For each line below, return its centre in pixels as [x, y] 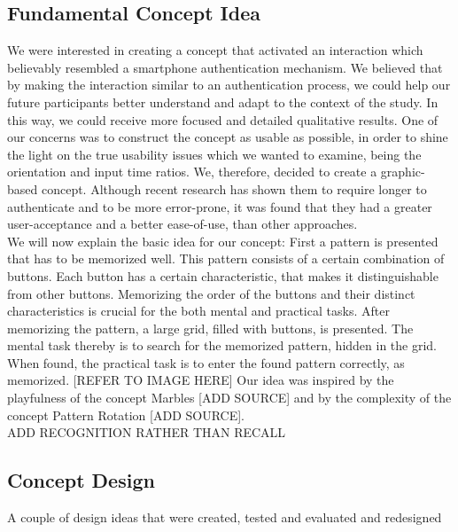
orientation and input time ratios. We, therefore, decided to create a [192, 172]
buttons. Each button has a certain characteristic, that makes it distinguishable [223, 275]
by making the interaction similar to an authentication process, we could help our [229, 85]
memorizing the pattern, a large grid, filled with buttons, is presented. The [210, 328]
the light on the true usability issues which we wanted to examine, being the [214, 154]
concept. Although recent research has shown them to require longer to [234, 188]
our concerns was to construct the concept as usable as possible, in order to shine [228, 137]
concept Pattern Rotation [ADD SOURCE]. [126, 415]
